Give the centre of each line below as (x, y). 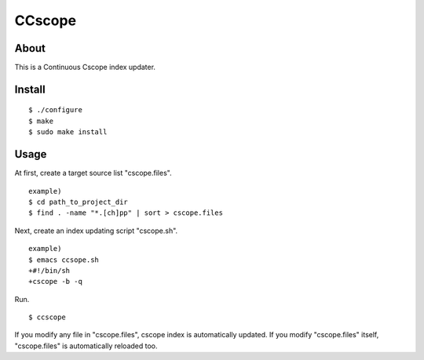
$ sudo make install (68, 132)
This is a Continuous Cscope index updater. (85, 67)
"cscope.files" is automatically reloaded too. (86, 346)
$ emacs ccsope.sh (64, 260)
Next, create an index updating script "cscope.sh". (96, 231)
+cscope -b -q (55, 282)
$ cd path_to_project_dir (79, 202)
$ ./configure (55, 110)
